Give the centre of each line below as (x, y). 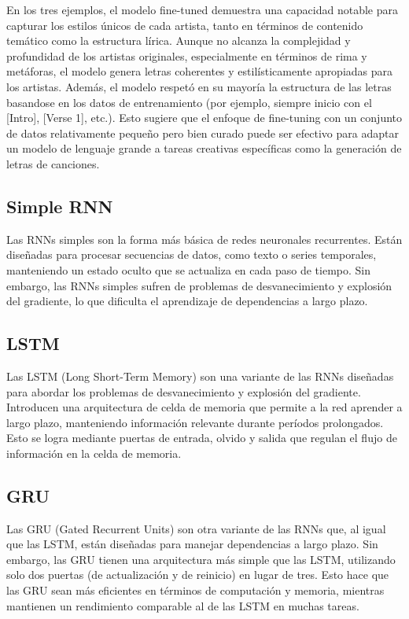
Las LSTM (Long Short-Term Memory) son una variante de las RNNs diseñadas (200, 376)
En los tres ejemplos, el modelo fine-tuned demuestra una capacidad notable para (203, 9)
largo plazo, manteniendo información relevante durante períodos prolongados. (195, 422)
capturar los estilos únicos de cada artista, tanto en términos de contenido (185, 25)
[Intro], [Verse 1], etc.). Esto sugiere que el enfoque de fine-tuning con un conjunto (204, 118)
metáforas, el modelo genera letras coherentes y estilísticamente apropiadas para (200, 71)
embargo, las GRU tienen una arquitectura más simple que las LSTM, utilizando (201, 559)
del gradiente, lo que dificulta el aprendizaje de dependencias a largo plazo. (187, 301)
